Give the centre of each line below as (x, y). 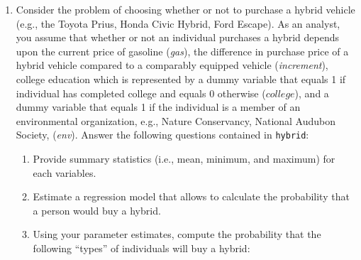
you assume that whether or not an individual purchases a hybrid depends (177, 37)
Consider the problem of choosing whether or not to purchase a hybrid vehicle (185, 9)
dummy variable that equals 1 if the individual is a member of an (158, 107)
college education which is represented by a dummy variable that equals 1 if (181, 78)
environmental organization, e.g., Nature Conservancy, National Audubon (176, 120)
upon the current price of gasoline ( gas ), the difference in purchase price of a (182, 51)
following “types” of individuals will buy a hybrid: (141, 248)
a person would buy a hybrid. (97, 210)
